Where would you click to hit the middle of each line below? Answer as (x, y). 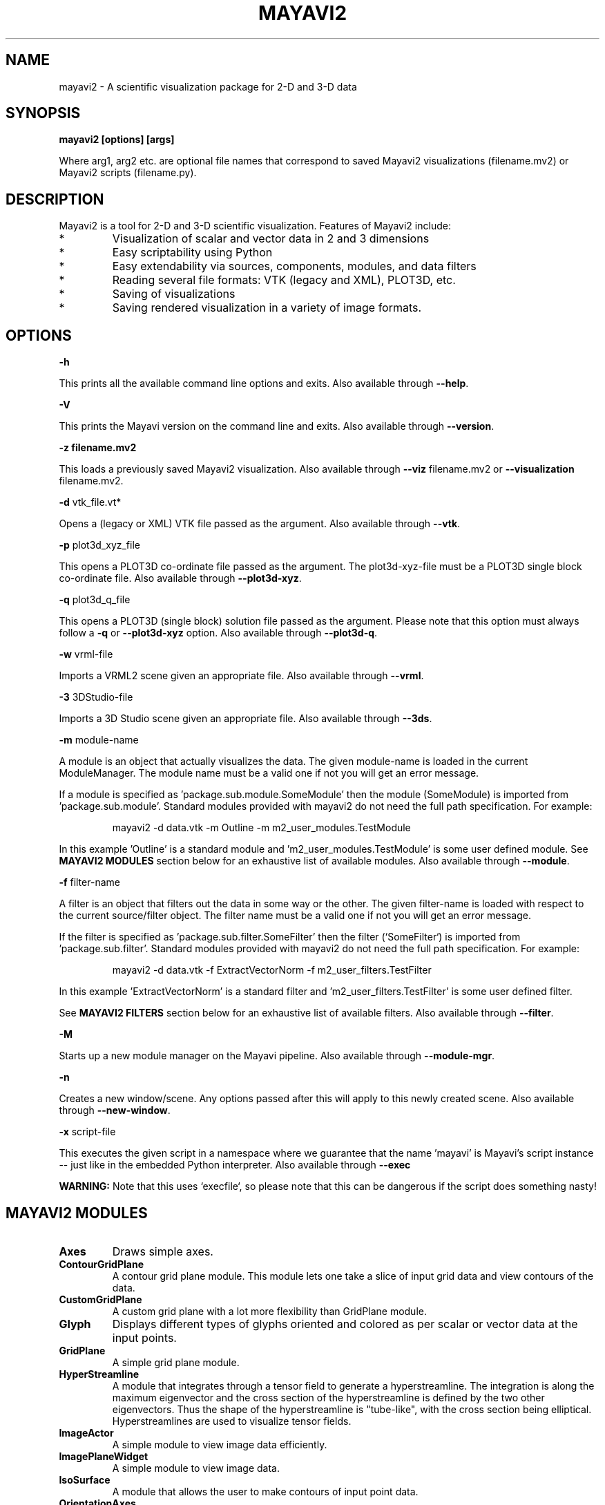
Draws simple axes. (163, 1251)
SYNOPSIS (43, 113)
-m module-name (99, 740)
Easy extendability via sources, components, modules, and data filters (294, 266)
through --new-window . (115, 1110)
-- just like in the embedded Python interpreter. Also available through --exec (235, 1165)
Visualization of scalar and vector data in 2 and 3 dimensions (271, 239)
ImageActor (86, 1432)
